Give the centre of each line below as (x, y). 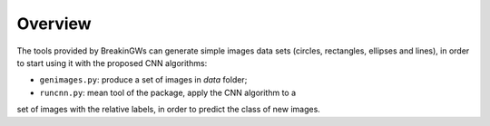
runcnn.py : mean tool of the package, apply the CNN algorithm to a (168, 92)
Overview (54, 24)
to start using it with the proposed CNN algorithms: (112, 63)
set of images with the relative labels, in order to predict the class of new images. (169, 110)
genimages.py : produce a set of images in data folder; (143, 80)
